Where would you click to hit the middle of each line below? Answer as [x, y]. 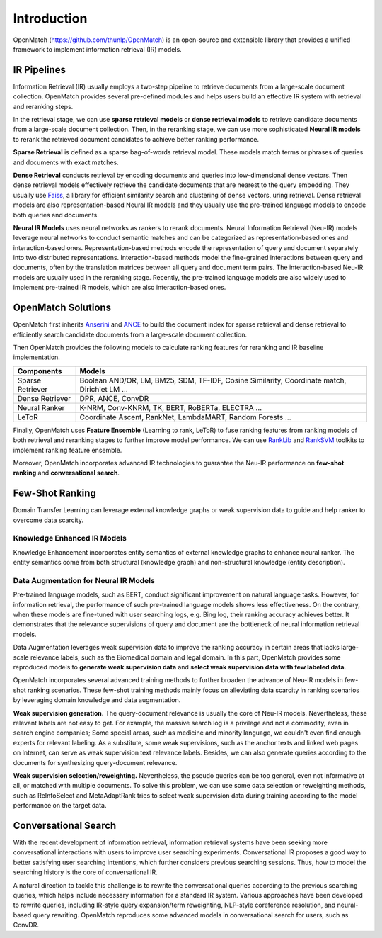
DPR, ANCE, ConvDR [114, 398]
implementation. [36, 357]
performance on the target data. [60, 806]
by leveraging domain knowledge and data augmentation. [97, 700]
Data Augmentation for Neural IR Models [84, 580]
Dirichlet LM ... [104, 389]
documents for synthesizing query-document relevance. [95, 762]
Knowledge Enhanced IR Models [70, 538]
